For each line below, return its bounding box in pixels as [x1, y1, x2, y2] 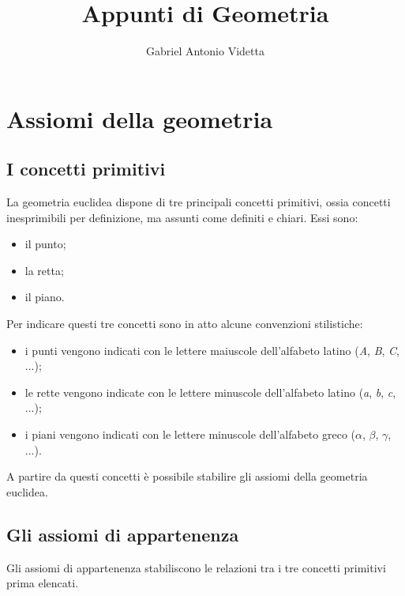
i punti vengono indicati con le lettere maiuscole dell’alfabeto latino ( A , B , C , [24, 341, 399, 358]
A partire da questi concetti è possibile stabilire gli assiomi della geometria [6, 468, 368, 485]
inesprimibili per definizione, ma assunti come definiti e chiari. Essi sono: [6, 209, 358, 225]
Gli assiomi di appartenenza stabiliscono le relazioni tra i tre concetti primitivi [6, 559, 386, 575]
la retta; [24, 262, 64, 278]
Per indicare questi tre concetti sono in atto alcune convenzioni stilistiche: [6, 315, 363, 332]
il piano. [24, 289, 65, 305]
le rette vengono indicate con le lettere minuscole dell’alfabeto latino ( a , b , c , [24, 383, 396, 400]
